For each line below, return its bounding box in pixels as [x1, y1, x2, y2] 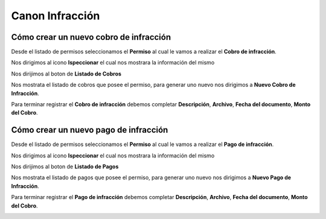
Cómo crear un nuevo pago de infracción [11, 125, 168, 135]
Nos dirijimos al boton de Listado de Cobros [11, 70, 122, 77]
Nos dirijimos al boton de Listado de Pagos [11, 163, 119, 170]
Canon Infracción [11, 9, 100, 22]
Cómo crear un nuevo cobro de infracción [11, 32, 171, 42]
